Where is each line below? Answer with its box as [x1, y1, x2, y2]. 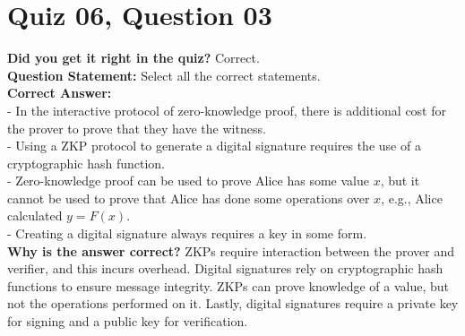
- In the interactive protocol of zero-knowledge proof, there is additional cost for [7, 100, 446, 119]
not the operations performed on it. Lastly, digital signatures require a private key [7, 294, 459, 313]
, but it [380, 171, 420, 190]
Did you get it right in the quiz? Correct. [7, 48, 260, 67]
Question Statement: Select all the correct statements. [7, 65, 321, 84]
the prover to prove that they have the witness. [7, 118, 266, 137]
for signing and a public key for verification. [7, 312, 248, 331]
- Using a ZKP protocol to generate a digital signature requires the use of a [7, 136, 421, 155]
